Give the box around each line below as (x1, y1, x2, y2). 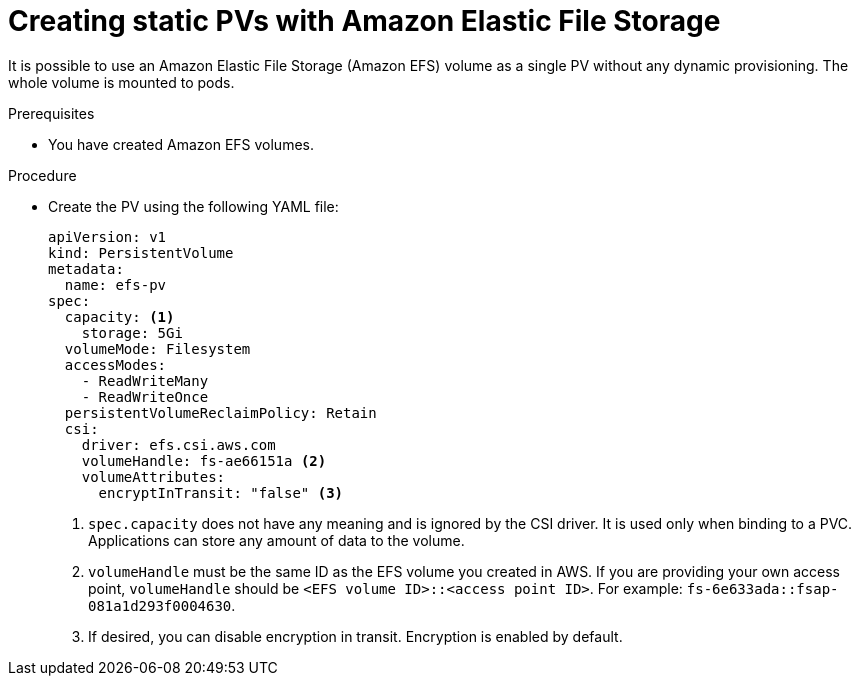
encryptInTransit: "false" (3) (98, 484, 344, 501)
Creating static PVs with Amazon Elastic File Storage (8, 4, 721, 38)
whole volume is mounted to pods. (8, 73, 235, 91)
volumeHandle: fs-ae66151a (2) (81, 452, 327, 469)
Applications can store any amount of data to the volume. (88, 531, 465, 549)
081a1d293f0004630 (88, 597, 232, 614)
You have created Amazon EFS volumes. (48, 135, 314, 153)
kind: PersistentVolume (48, 244, 234, 261)
